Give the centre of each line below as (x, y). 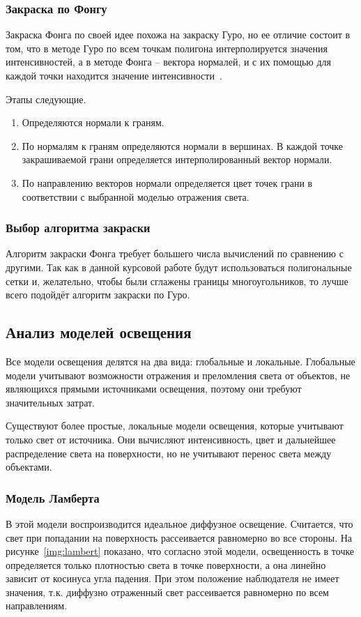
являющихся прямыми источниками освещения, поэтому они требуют (154, 389)
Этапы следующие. (46, 99)
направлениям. (37, 605)
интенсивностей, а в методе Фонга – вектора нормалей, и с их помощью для (169, 62)
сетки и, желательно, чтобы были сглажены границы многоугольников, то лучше (177, 281)
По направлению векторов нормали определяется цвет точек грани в (167, 182)
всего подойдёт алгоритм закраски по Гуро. (98, 295)
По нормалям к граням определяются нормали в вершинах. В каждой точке (183, 145)
